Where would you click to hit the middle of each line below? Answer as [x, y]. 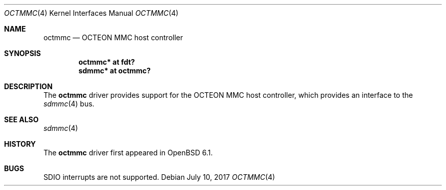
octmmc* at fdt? [107, 62]
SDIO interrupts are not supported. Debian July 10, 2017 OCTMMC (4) [159, 177]
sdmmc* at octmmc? [115, 71]
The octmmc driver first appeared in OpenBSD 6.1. [128, 153]
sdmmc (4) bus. [69, 104]
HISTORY [20, 144]
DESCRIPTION [29, 86]
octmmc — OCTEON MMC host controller [113, 37]
